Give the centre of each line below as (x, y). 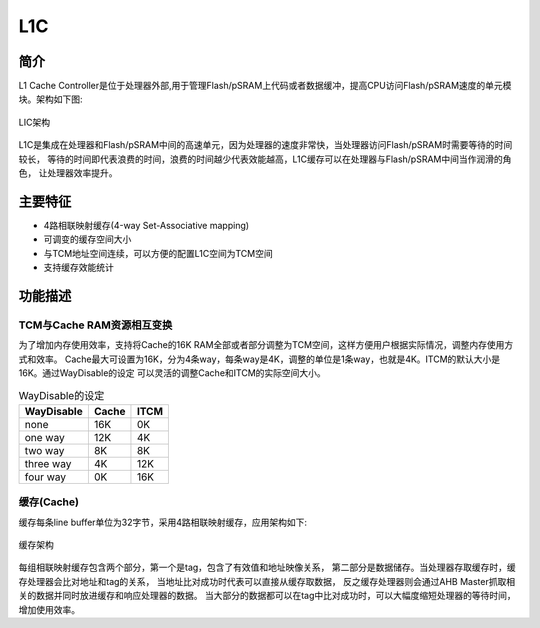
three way (48, 463)
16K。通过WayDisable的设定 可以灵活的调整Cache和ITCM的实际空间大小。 (172, 373)
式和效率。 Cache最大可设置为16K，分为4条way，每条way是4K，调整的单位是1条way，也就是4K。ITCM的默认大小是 (259, 359)
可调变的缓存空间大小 (87, 239)
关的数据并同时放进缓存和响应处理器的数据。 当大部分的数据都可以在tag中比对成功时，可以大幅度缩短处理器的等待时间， (267, 596)
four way (45, 477)
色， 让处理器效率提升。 (68, 173)
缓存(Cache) (49, 502)
